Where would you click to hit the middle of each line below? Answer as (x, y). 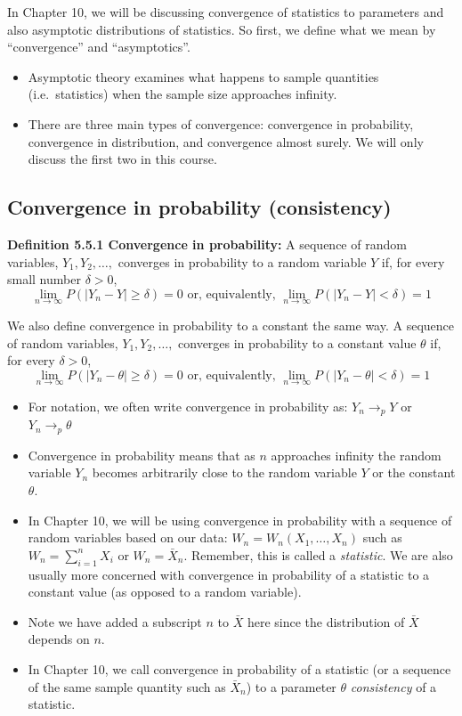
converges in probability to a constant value (297, 342)
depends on (59, 639)
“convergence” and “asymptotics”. (99, 47)
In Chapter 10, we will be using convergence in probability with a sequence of (240, 520)
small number (44, 279)
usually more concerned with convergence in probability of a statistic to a (229, 574)
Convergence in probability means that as (142, 455)
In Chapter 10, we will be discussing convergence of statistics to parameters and (226, 12)
